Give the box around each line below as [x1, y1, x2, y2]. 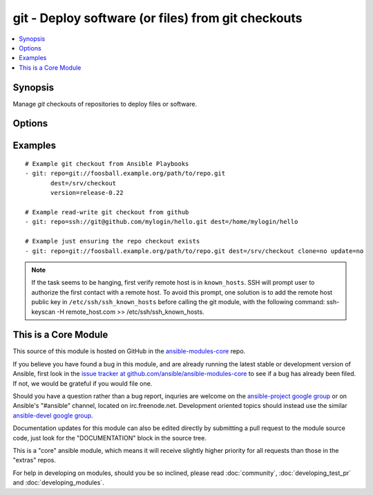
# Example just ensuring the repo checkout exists [25, 237, 200, 245]
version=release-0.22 [50, 189, 124, 197]
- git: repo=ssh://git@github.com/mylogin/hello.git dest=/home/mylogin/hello [25, 218, 298, 226]
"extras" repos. [12, 456, 57, 465]
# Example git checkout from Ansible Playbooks [25, 160, 189, 168]
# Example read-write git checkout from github [25, 208, 189, 216]
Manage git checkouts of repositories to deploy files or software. [12, 100, 197, 108]
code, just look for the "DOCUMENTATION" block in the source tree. [12, 433, 207, 442]
